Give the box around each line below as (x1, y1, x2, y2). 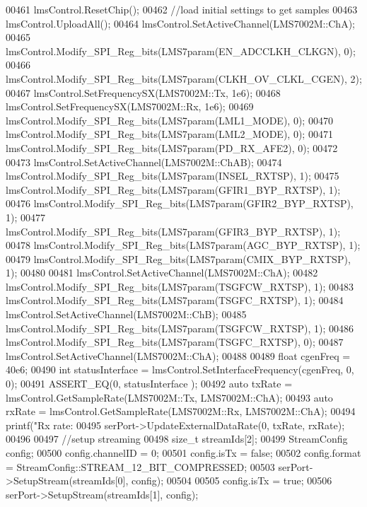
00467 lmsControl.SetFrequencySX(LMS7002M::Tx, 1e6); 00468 (6, 85, 281, 100)
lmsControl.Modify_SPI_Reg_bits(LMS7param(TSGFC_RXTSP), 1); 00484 (6, 293, 344, 308)
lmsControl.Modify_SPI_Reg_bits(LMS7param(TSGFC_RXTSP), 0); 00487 (6, 334, 344, 349)
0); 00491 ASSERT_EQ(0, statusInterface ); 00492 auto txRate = (6, 376, 293, 391)
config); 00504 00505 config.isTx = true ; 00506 (131, 473, 332, 488)
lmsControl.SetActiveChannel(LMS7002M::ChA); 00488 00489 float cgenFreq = (6, 348, 351, 363)
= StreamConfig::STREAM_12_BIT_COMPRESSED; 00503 (6, 459, 275, 474)
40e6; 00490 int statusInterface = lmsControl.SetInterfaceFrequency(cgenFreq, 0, (6, 362, 354, 377)
